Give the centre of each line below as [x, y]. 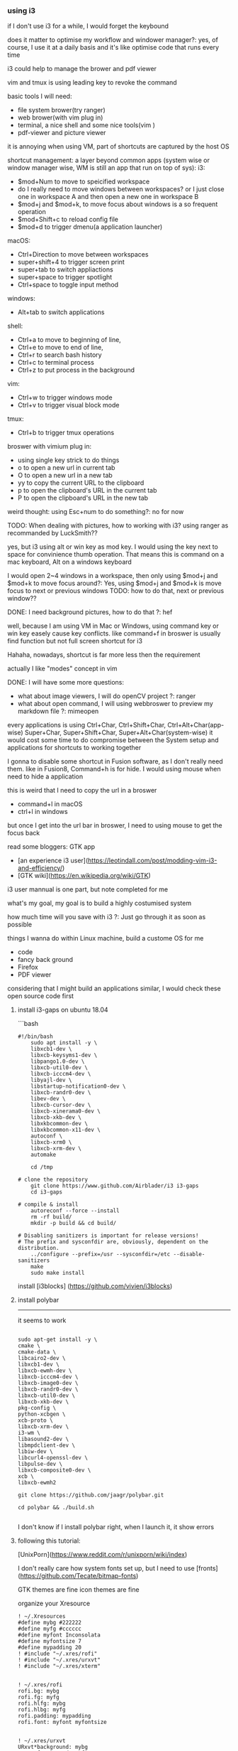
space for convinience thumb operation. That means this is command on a [116, 555]
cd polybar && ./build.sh [56, 1508]
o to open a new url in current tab [66, 468]
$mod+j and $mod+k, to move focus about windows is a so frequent [118, 204]
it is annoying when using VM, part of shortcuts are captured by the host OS [119, 146]
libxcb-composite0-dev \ [54, 1470]
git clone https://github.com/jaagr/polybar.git [91, 1495]
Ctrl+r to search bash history [59, 355]
